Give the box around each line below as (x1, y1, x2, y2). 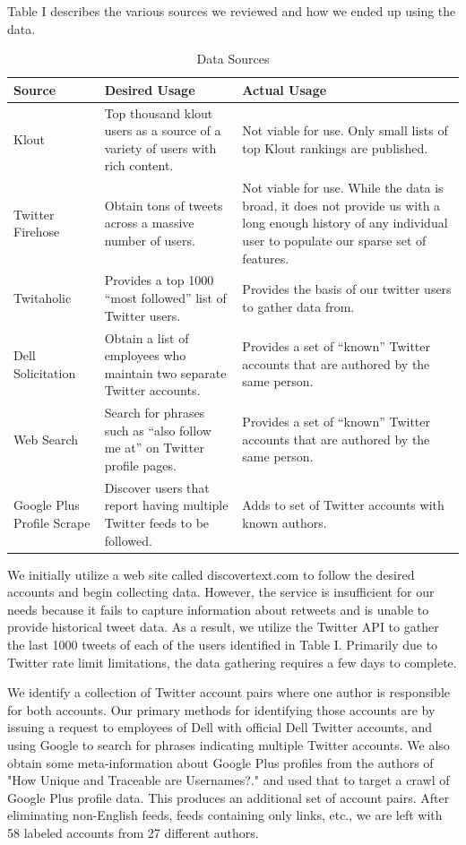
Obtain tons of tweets (104, 195, 223, 214)
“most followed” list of (104, 289, 227, 307)
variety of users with (104, 138, 217, 157)
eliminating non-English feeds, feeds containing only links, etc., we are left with (7, 806, 443, 824)
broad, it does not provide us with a (242, 195, 441, 214)
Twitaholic (13, 289, 72, 307)
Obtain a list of (104, 328, 189, 347)
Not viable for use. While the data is (242, 178, 444, 197)
